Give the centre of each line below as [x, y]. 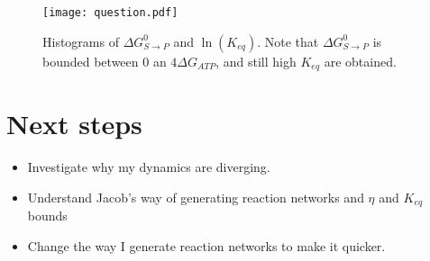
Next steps [74, 124]
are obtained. [360, 61]
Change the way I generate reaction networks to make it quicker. [206, 245]
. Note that [288, 41]
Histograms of [81, 41]
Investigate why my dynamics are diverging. [149, 167]
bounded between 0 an [105, 61]
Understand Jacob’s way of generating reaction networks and [196, 197]
